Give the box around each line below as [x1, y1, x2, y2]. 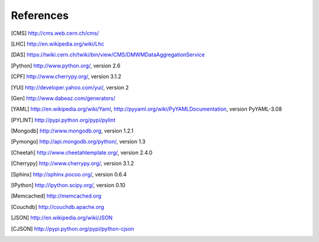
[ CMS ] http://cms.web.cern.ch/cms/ [11, 30, 99, 37]
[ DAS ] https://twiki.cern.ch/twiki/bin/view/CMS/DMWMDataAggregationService [11, 51, 205, 59]
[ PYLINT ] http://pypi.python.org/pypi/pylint [11, 116, 116, 124]
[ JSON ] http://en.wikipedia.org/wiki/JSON [11, 214, 113, 221]
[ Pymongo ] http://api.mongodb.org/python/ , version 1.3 [11, 138, 146, 145]
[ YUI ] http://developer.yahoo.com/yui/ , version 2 [11, 83, 129, 91]
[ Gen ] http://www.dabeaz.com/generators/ [11, 95, 116, 102]
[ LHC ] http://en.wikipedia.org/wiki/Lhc [11, 40, 105, 47]
